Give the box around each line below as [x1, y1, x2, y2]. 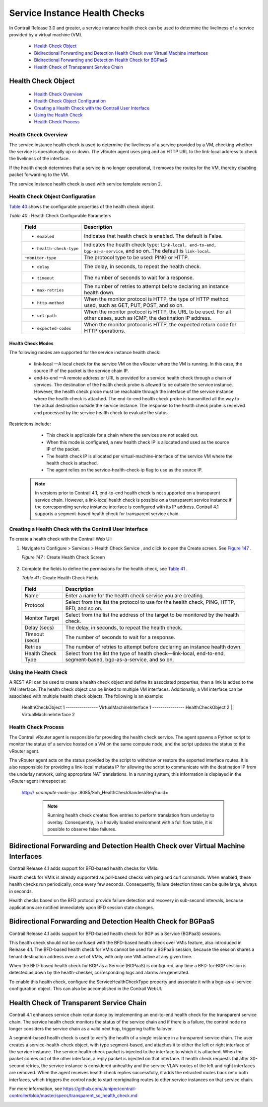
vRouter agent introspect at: [9, 778, 67, 784]
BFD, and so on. [65, 605, 103, 612]
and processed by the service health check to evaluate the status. [34, 409, 169, 415]
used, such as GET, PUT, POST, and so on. [84, 302, 184, 309]
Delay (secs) [24, 624, 54, 631]
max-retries [37, 287, 64, 293]
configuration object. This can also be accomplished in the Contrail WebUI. [9, 986, 162, 992]
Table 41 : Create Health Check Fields [21, 575, 99, 580]
